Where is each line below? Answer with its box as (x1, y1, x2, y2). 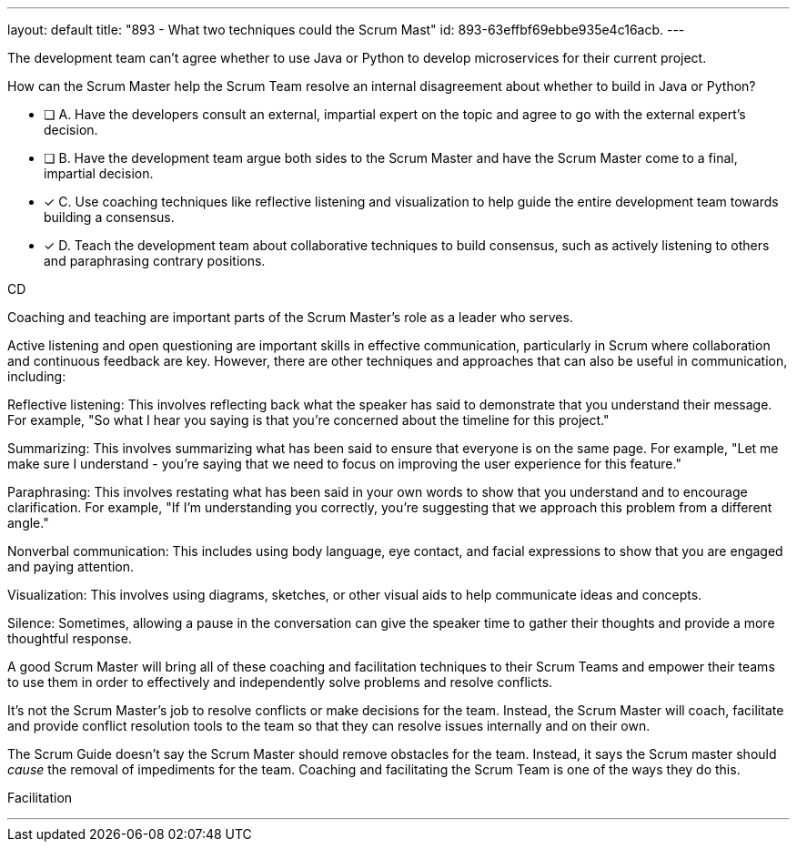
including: (7, 369, 66, 384)
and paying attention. (7, 559, 135, 574)
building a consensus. (44, 209, 175, 225)
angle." (7, 515, 49, 531)
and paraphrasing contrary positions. (44, 253, 266, 268)
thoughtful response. (7, 631, 132, 646)
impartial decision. (44, 166, 154, 181)
